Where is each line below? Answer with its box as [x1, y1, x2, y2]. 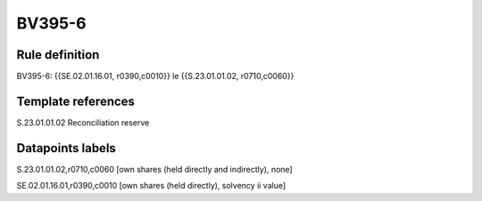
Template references [16, 93, 136, 109]
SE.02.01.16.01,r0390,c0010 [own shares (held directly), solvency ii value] [16, 181, 287, 191]
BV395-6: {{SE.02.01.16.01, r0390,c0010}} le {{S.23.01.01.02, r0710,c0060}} [16, 71, 295, 82]
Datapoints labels [16, 141, 116, 156]
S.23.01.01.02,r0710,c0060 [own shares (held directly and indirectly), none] [16, 164, 294, 174]
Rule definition [16, 47, 100, 62]
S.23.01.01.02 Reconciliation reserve [16, 117, 150, 128]
